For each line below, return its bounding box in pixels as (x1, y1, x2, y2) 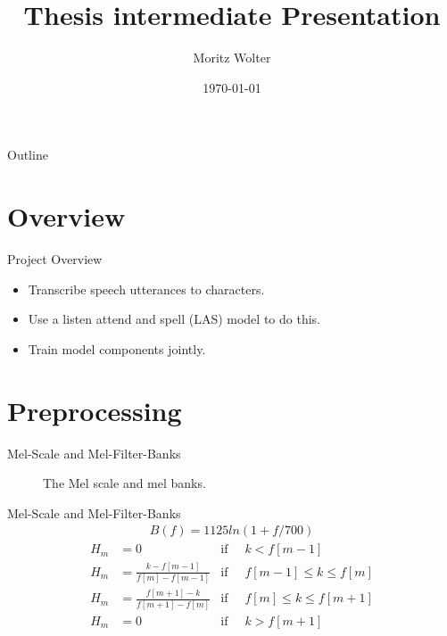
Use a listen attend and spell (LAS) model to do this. (28, 310, 320, 328)
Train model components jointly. (28, 339, 206, 358)
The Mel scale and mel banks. (43, 474, 206, 492)
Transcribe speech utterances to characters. (28, 279, 265, 298)
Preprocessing (7, 392, 182, 428)
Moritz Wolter (193, 48, 271, 67)
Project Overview (7, 250, 103, 268)
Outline (7, 145, 48, 164)
